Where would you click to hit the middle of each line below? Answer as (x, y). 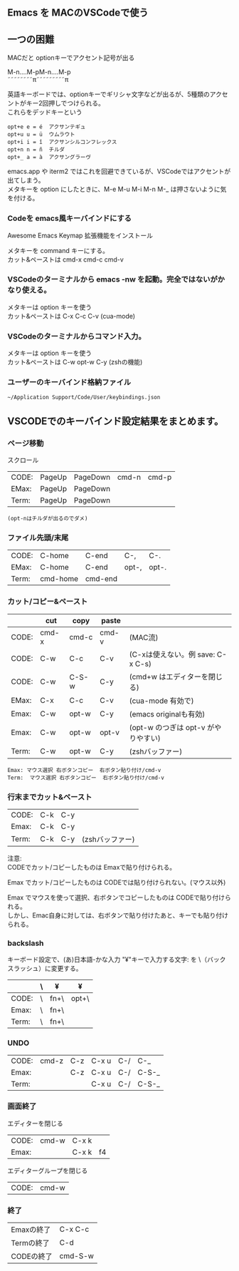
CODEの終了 (32, 1257)
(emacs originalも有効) (167, 714)
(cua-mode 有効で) (161, 701)
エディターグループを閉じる (48, 1170)
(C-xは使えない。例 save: (172, 654)
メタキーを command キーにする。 (58, 250)
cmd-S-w (77, 1256)
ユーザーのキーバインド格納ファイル (69, 382)
